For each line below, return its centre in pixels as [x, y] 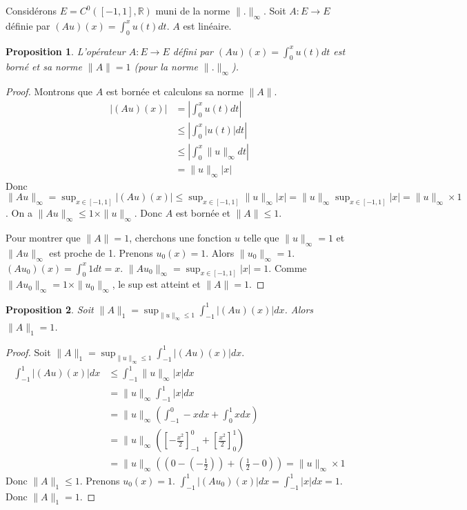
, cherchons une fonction [180, 237]
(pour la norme [166, 67]
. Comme [288, 267]
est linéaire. [207, 25]
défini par [193, 51]
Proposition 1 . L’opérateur [66, 51]
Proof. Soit [28, 352]
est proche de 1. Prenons [101, 252]
